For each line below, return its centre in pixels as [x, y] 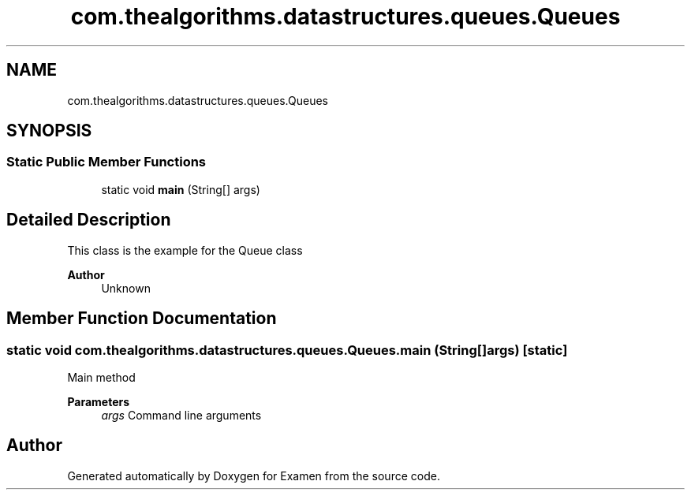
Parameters [99, 401]
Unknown [126, 288]
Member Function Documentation [142, 319]
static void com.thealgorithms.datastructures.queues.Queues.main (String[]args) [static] [287, 350]
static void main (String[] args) [181, 189]
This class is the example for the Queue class [185, 250]
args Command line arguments [181, 415]
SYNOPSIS [49, 131]
